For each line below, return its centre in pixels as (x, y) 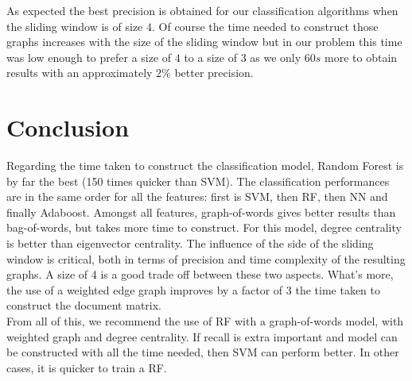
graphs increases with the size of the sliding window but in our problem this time (204, 42)
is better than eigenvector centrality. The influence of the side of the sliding (190, 243)
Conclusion (68, 127)
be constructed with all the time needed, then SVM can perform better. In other (203, 352)
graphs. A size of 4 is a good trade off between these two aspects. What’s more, (200, 274)
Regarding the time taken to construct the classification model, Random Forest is (205, 165)
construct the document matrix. (84, 305)
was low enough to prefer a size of (89, 57)
